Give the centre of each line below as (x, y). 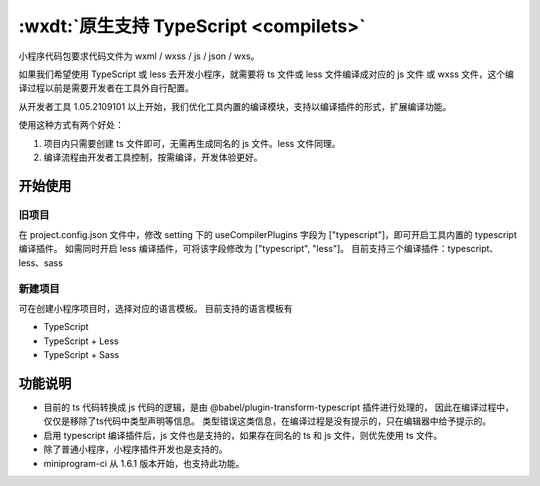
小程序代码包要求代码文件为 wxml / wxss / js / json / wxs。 (139, 56)
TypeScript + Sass (81, 355)
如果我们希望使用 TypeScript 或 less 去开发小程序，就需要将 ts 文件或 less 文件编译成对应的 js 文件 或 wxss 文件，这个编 (266, 74)
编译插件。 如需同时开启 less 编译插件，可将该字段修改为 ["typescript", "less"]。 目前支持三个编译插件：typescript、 (258, 249)
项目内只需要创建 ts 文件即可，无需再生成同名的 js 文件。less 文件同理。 (192, 143)
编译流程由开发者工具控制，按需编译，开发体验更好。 (153, 157)
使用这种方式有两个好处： (71, 125)
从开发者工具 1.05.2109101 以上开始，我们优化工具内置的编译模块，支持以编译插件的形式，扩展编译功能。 (235, 106)
